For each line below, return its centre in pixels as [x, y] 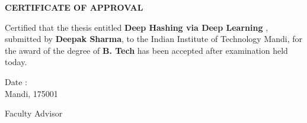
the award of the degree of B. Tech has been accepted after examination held [146, 50]
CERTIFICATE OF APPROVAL [74, 7]
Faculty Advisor [34, 113]
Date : [16, 81]
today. [16, 62]
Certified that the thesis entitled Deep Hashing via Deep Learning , [137, 27]
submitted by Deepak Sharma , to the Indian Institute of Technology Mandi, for [154, 39]
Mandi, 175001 [31, 93]
